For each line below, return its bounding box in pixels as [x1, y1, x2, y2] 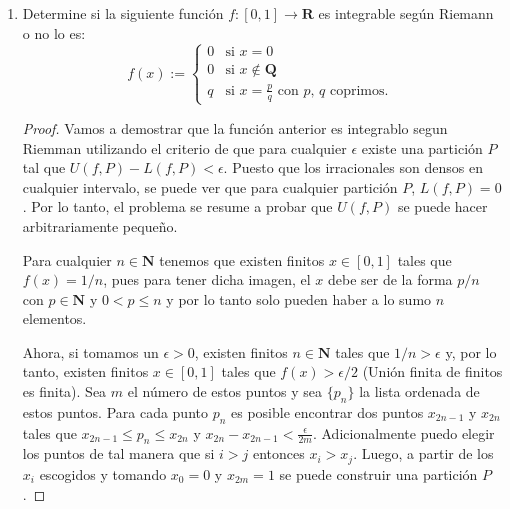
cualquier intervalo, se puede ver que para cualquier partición [22, 176, 398, 197]
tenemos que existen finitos [159, 249, 325, 270]
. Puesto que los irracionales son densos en [223, 157, 483, 178]
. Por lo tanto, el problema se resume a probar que [22, 196, 333, 217]
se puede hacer [397, 196, 488, 217]
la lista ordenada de [359, 381, 480, 402]
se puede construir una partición [279, 463, 478, 484]
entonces [253, 443, 305, 464]
